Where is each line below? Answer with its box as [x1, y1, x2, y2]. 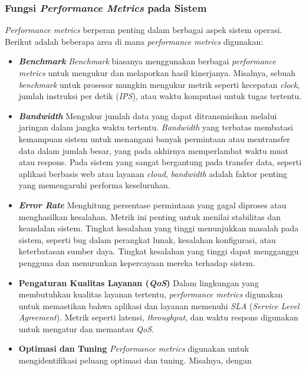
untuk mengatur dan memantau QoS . [18, 322, 154, 335]
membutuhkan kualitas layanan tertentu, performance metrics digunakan [18, 288, 283, 300]
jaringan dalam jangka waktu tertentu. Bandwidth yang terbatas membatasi [18, 121, 293, 133]
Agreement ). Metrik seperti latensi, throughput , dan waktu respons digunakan [18, 311, 298, 323]
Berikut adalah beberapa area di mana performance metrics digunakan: [5, 35, 264, 47]
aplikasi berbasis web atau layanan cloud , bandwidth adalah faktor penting [18, 167, 287, 179]
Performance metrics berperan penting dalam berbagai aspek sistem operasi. [5, 24, 282, 36]
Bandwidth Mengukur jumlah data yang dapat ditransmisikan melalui [18, 109, 277, 122]
